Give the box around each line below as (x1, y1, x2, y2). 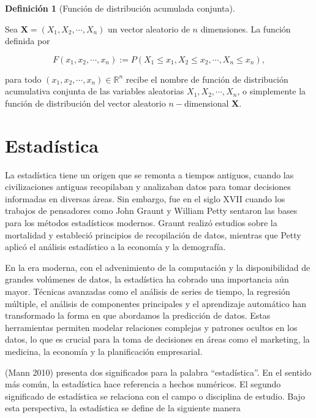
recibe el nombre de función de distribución (126, 72, 288, 85)
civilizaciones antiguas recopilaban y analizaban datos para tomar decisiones (5, 180, 291, 193)
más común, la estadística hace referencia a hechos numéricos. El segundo (5, 378, 281, 390)
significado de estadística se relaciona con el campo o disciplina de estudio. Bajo (5, 389, 305, 402)
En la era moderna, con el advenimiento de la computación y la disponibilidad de (5, 260, 310, 273)
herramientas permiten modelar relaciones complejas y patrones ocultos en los (5, 321, 298, 333)
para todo (5, 72, 42, 85)
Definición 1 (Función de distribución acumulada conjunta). (5, 2, 235, 14)
